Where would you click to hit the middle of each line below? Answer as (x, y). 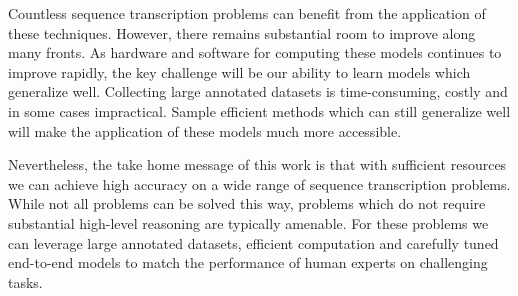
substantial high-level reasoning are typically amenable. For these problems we (248, 222)
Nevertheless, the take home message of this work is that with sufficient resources (257, 164)
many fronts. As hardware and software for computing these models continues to (255, 52)
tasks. (25, 281)
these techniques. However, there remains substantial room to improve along (242, 32)
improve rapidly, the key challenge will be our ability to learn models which (239, 71)
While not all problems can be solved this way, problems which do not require (247, 203)
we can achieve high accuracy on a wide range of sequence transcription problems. (259, 183)
